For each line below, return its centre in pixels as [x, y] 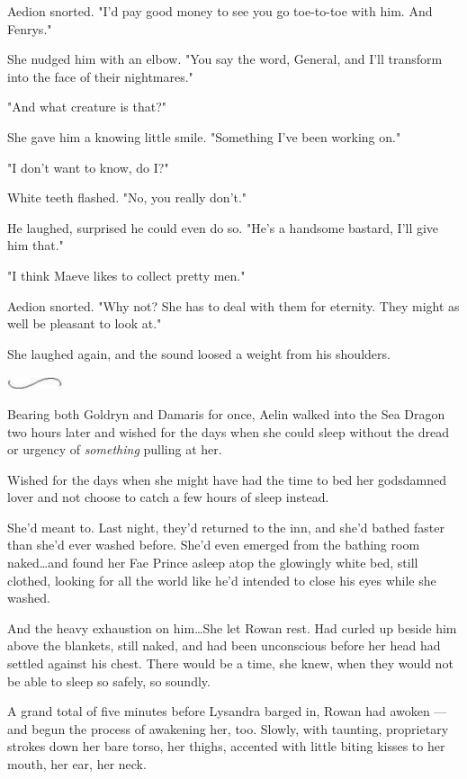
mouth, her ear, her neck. [77, 764]
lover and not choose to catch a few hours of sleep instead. [168, 497]
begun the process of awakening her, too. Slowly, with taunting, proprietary [240, 728]
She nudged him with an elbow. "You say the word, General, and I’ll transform [225, 59]
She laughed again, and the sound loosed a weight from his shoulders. [199, 353]
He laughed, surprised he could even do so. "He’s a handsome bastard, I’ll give [223, 227]
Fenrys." [30, 28]
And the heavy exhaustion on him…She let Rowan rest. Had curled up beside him [232, 627]
